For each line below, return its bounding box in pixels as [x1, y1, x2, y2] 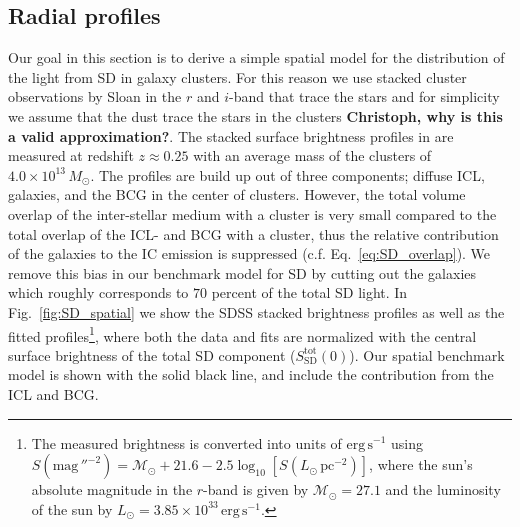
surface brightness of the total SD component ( [8, 344, 296, 365]
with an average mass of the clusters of [193, 145, 432, 166]
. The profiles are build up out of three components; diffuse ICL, [90, 164, 485, 185]
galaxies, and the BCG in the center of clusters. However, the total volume [8, 184, 466, 205]
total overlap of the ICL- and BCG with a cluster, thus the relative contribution [8, 223, 499, 244]
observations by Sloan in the [8, 86, 182, 107]
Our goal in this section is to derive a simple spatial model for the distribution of [8, 47, 505, 68]
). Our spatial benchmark [349, 344, 505, 365]
